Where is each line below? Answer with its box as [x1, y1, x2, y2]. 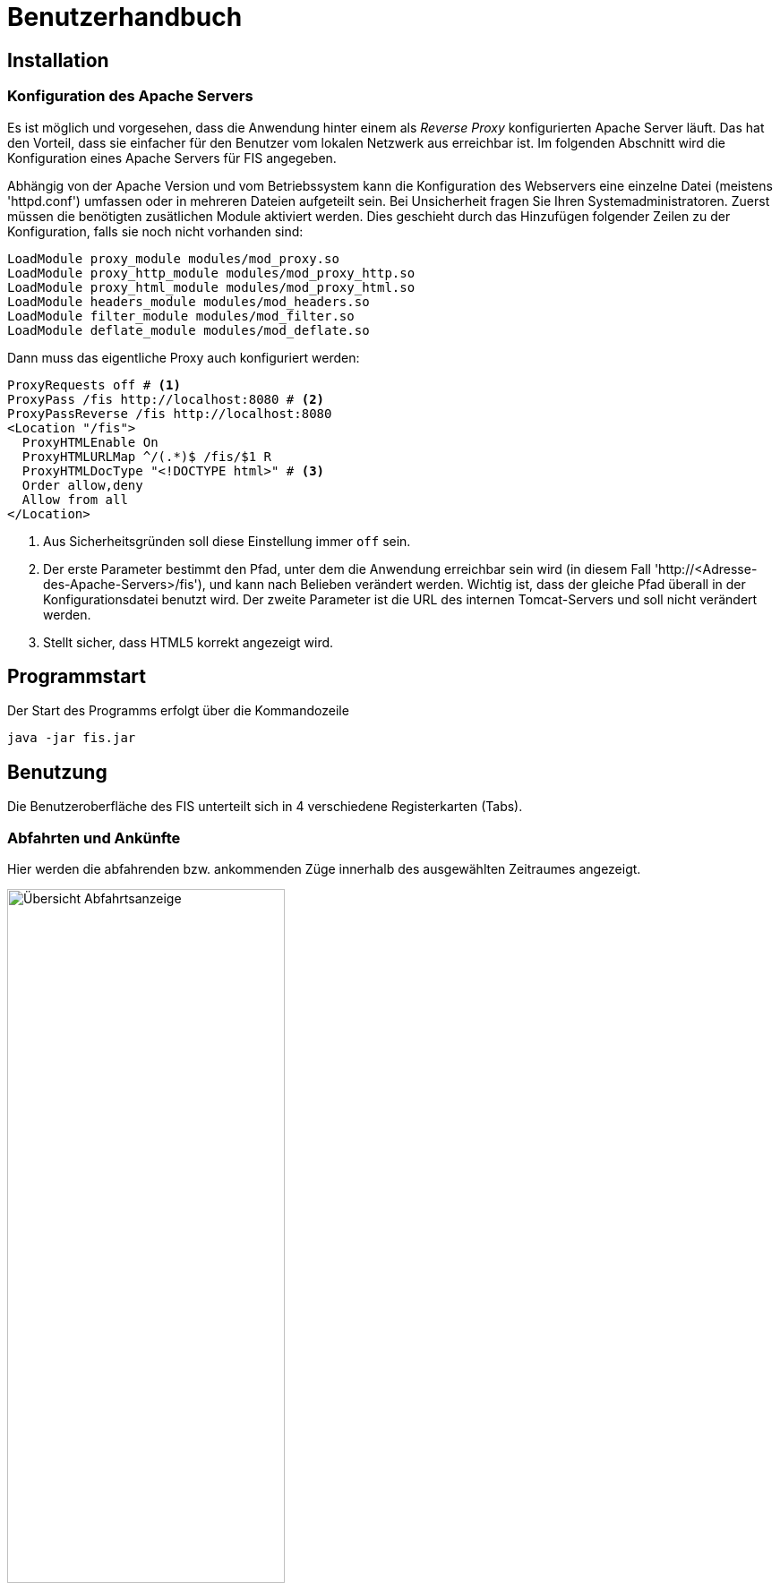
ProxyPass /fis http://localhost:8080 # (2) [7, 391, 325, 406]
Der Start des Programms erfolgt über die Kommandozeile [7, 703, 349, 719]
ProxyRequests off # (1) [7, 377, 181, 392]
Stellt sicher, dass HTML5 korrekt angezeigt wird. [43, 634, 334, 650]
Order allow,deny [21, 477, 143, 492]
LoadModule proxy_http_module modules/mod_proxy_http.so [7, 265, 416, 280]
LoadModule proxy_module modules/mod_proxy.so [7, 251, 339, 266]
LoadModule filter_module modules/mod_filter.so [7, 308, 355, 323]
